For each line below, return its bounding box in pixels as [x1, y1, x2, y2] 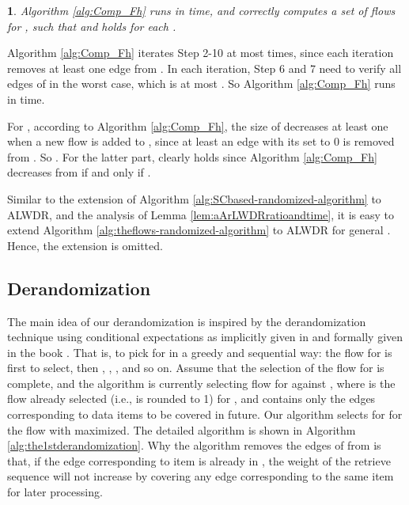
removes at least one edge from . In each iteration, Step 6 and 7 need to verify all [7, 59, 402, 76]
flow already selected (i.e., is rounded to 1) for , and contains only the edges [7, 390, 376, 407]
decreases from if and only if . [7, 164, 151, 180]
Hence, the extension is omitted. [7, 237, 163, 253]
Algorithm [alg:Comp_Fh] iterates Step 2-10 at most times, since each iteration [7, 44, 394, 61]
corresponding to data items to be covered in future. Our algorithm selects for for [7, 406, 403, 423]
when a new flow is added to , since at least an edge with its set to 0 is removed [7, 133, 395, 150]
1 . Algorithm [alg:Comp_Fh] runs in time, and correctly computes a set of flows [7, 2, 396, 18]
